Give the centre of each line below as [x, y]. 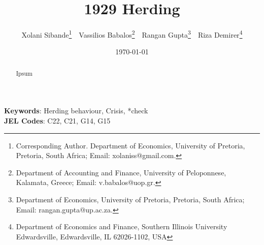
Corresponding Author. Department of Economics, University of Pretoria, [130, 145]
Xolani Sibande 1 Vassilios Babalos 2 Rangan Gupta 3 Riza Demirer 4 [132, 34]
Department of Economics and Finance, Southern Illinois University [122, 226]
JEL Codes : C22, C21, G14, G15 [57, 121]
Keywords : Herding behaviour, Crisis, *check [76, 111]
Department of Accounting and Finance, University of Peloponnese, [121, 172]
